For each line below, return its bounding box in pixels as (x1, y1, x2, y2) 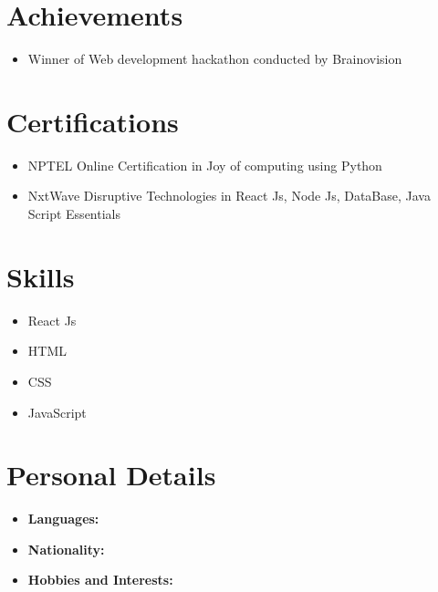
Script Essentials (27, 204, 120, 223)
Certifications (6, 102, 179, 140)
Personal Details (6, 456, 216, 493)
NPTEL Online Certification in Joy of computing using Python (27, 155, 382, 174)
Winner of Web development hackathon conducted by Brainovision (27, 49, 402, 68)
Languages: (27, 509, 99, 528)
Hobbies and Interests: (27, 570, 173, 589)
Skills (6, 257, 75, 295)
